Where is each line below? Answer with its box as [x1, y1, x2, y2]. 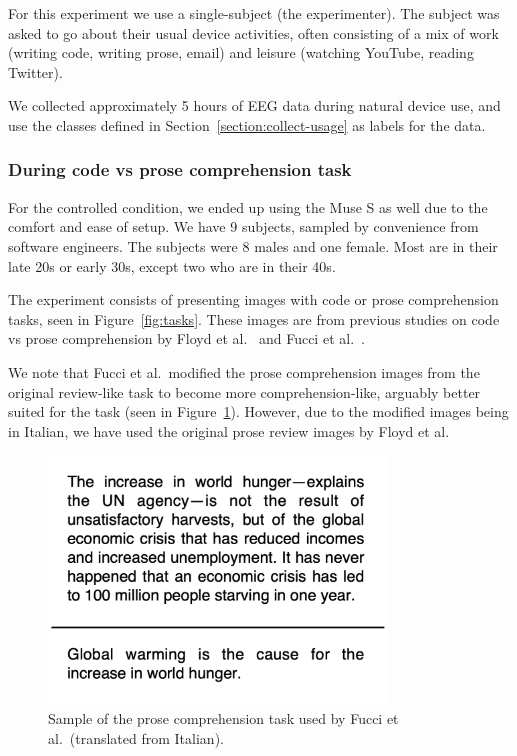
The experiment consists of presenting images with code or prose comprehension [8, 289, 499, 310]
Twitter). [8, 61, 63, 82]
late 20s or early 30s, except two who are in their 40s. [8, 255, 336, 276]
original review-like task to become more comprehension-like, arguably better [8, 381, 481, 402]
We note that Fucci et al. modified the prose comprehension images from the [8, 361, 480, 382]
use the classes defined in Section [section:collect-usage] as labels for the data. [8, 114, 486, 135]
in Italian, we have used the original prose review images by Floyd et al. [8, 420, 450, 441]
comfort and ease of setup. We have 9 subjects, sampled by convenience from [8, 216, 479, 237]
